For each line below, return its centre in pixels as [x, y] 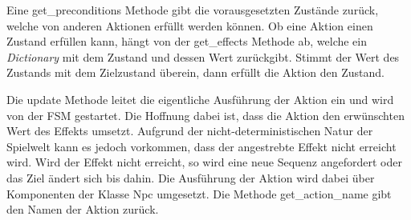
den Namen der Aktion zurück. [83, 209]
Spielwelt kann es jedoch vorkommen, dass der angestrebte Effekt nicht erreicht [201, 146]
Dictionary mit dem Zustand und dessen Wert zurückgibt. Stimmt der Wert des [203, 56]
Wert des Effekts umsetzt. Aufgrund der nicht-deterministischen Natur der [190, 131]
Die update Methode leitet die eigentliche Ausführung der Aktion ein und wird [200, 99]
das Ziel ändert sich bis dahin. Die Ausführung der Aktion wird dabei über [191, 177]
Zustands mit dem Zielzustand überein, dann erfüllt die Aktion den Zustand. [196, 72]
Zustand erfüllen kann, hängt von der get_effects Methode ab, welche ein [187, 41]
